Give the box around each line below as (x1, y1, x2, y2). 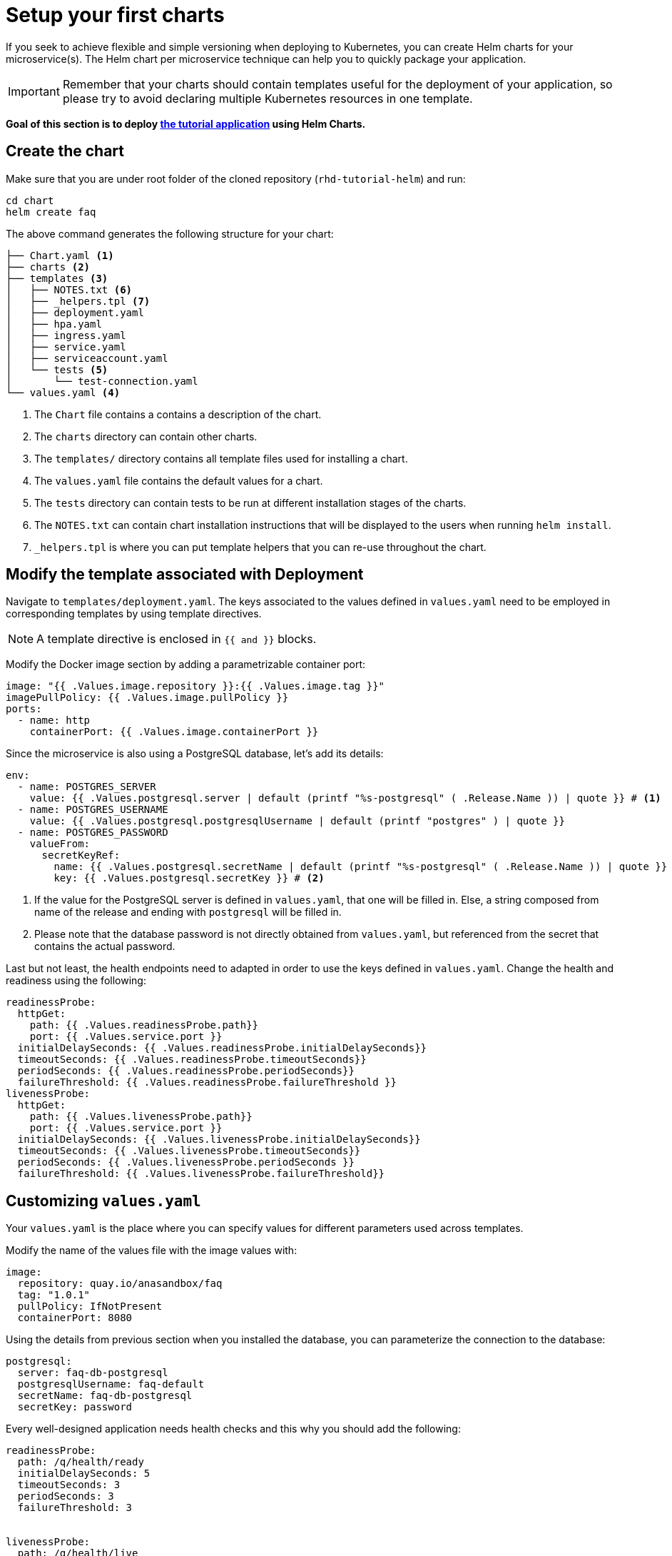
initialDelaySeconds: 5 (17, 1467, 151, 1480)
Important (8, 84, 60, 98)
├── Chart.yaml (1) (6, 249, 114, 261)
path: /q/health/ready (17, 1456, 144, 1468)
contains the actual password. (34, 940, 175, 953)
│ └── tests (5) (6, 363, 108, 375)
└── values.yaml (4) (6, 386, 121, 398)
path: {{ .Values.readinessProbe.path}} (29, 1019, 259, 1031)
